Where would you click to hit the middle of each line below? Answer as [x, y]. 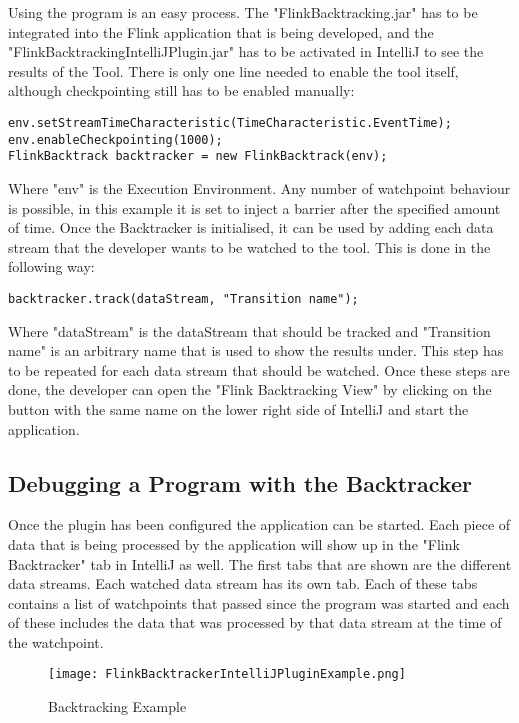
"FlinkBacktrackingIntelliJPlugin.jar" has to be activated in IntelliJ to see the [246, 51]
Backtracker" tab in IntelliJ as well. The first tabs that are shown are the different [260, 563]
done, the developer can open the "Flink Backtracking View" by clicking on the [250, 389]
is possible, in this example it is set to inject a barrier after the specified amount [254, 207]
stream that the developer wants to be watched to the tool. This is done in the [249, 246]
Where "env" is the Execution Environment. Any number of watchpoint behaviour [259, 187]
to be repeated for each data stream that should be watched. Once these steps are [259, 369]
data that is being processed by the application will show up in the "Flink [234, 543]
